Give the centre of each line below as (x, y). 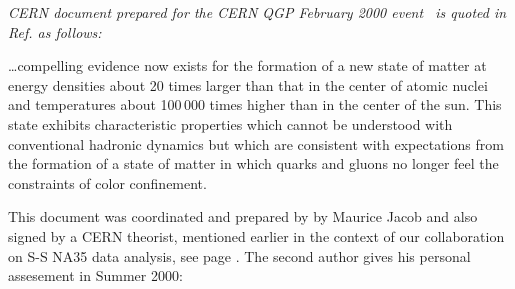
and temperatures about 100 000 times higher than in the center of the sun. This (255, 104)
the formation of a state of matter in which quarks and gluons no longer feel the (253, 163)
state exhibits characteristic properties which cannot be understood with (230, 123)
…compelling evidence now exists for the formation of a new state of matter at (247, 65)
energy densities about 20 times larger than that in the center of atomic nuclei (248, 84)
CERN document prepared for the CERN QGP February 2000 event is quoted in (257, 12)
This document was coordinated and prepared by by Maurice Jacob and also (243, 216)
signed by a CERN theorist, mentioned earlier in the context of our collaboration (256, 235)
